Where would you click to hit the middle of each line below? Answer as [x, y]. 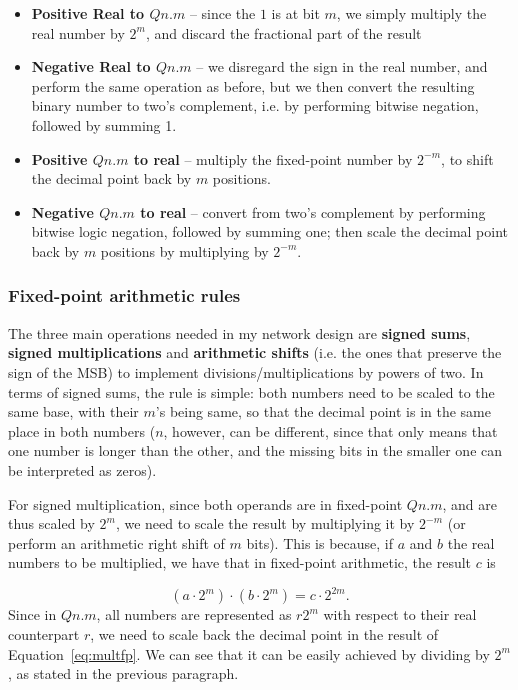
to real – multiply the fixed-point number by [273, 158]
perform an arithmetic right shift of [116, 542]
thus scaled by [51, 523]
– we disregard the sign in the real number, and [342, 66]
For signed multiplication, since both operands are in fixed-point [205, 503]
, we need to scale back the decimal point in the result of [264, 633]
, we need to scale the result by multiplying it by [265, 523]
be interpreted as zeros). [82, 469]
